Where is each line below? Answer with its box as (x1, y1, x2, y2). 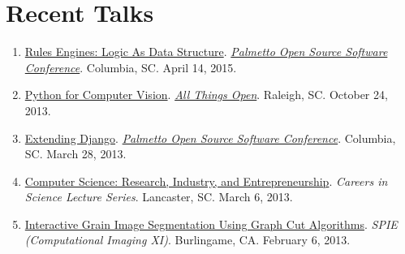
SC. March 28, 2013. (24, 145, 127, 162)
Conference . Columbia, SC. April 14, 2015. (24, 58, 237, 75)
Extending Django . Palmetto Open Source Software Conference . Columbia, (24, 129, 396, 146)
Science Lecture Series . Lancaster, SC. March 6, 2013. (24, 188, 293, 205)
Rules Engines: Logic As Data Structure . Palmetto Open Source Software (24, 43, 388, 60)
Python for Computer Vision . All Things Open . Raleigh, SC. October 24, (24, 86, 388, 103)
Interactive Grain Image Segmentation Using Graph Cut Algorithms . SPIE (24, 215, 398, 232)
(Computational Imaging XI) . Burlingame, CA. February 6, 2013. (24, 231, 351, 248)
